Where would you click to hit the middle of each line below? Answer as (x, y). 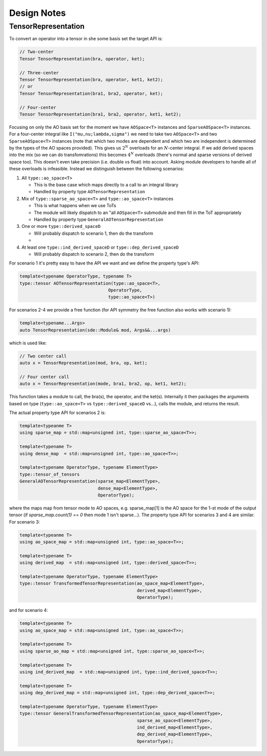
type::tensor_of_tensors (50, 474)
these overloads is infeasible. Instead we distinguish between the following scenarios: (97, 169)
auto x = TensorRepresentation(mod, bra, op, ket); (84, 363)
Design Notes (38, 13)
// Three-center (39, 73)
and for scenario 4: (28, 610)
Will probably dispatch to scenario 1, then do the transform (93, 233)
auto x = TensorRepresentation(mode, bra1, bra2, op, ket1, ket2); (103, 384)
